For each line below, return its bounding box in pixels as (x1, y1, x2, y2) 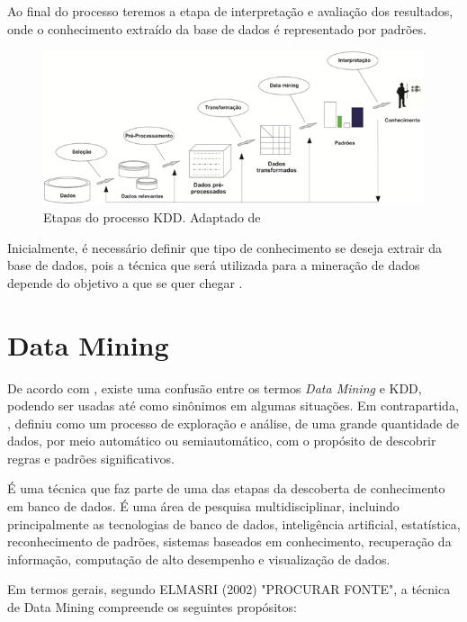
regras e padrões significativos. (7, 448, 175, 467)
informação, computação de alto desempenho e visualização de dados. (7, 549, 391, 568)
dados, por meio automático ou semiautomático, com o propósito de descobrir (7, 431, 436, 450)
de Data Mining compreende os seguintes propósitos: (7, 598, 297, 617)
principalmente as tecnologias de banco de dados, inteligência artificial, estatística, (7, 514, 461, 533)
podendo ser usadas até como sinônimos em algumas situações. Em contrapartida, (7, 396, 459, 415)
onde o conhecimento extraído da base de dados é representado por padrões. (7, 19, 427, 38)
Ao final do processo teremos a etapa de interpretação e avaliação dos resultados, (7, 2, 454, 20)
